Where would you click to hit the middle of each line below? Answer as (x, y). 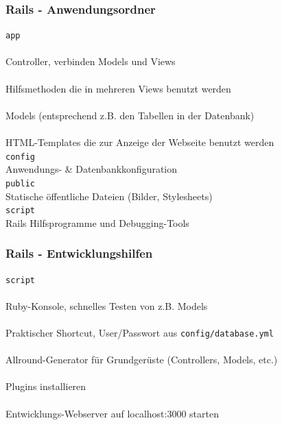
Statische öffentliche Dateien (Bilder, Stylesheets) (109, 196)
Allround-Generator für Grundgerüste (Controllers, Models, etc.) (142, 360)
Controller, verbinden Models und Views (91, 61)
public (20, 183)
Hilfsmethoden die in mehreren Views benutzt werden (118, 88)
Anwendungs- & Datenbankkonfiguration (92, 169)
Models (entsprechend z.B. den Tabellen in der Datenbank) (130, 115)
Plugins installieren (46, 386)
